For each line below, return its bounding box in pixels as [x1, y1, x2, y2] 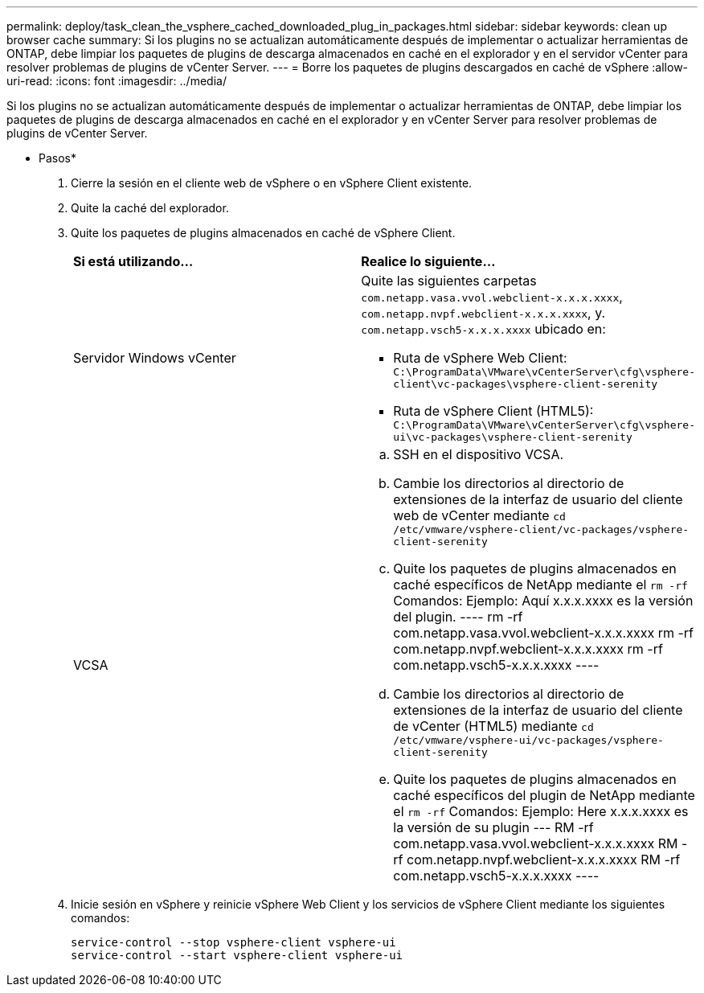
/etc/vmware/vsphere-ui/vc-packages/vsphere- [393, 734, 664, 746]
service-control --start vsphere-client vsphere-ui [71, 949, 403, 962]
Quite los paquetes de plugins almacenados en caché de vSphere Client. [71, 226, 456, 240]
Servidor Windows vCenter [73, 350, 236, 366]
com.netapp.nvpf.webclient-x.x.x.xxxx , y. [361, 305, 606, 321]
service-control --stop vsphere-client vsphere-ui [71, 936, 396, 949]
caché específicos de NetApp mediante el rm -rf [393, 577, 688, 593]
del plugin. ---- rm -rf [393, 609, 523, 625]
